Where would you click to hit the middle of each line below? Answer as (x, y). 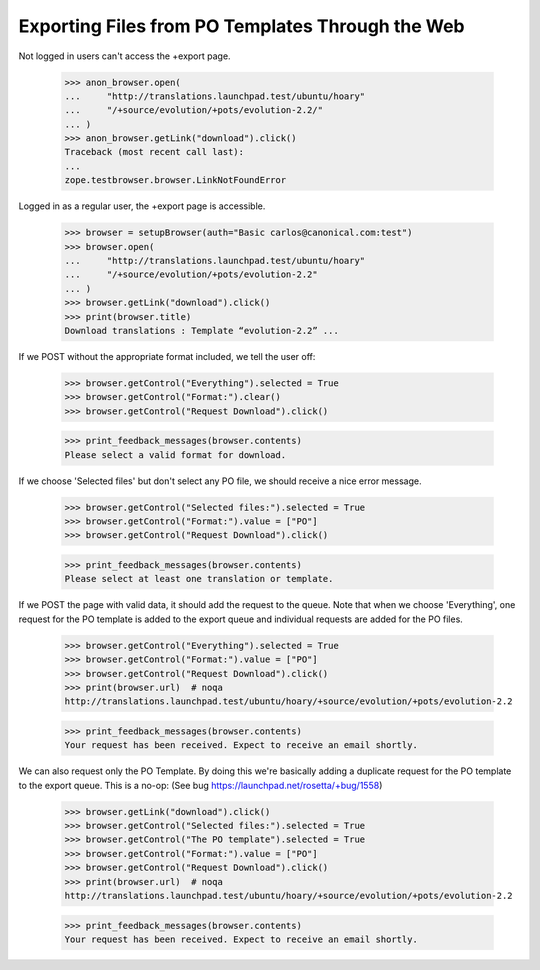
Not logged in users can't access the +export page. (124, 56)
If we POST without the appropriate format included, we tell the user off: (167, 356)
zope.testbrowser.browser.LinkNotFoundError (175, 180)
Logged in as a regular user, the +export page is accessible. (142, 206)
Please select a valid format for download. (175, 454)
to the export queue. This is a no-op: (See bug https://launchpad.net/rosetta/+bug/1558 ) (200, 785)
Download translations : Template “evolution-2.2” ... (201, 330)
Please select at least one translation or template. (199, 579)
